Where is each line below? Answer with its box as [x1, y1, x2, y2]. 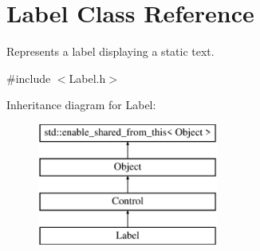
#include [6, 69, 51, 86]
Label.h [69, 69, 106, 86]
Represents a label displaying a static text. [6, 43, 215, 60]
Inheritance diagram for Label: [6, 96, 156, 113]
